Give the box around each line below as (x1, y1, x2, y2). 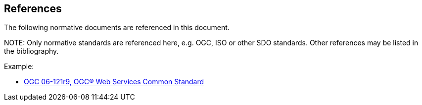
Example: (4, 62, 34, 71)
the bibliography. (4, 47, 59, 56)
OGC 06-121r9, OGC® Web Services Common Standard (24, 77, 204, 86)
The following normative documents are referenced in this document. (4, 23, 230, 32)
